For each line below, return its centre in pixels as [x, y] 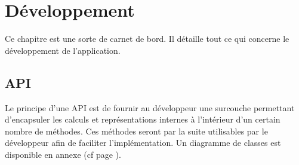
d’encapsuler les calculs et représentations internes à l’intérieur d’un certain [143, 119]
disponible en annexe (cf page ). [63, 154]
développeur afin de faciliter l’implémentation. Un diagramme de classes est [143, 143]
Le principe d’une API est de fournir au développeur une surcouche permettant [150, 107]
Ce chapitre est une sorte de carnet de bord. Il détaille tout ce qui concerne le [147, 39]
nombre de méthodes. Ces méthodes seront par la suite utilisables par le [136, 131]
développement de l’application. [63, 50]
